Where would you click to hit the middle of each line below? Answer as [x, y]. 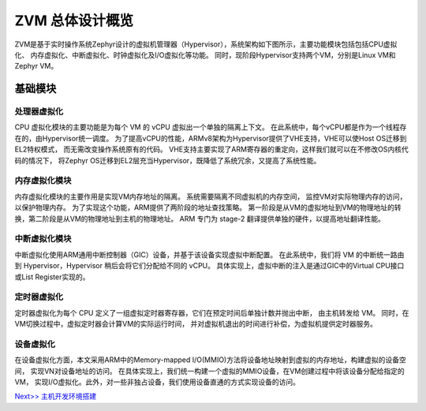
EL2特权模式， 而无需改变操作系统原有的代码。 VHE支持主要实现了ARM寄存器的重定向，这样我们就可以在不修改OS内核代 [212, 149]
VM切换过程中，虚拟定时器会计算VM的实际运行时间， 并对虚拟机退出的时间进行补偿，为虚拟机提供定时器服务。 [196, 324]
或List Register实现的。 [52, 277]
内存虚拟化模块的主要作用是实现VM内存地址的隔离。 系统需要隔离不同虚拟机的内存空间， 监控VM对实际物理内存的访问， [211, 196]
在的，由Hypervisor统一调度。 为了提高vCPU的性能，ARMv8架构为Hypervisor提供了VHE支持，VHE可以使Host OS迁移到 [211, 138]
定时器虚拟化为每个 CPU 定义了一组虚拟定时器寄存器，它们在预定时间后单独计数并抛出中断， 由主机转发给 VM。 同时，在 [212, 312]
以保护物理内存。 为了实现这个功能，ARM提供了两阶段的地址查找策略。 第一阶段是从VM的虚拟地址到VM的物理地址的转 [208, 207]
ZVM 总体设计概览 [74, 21]
